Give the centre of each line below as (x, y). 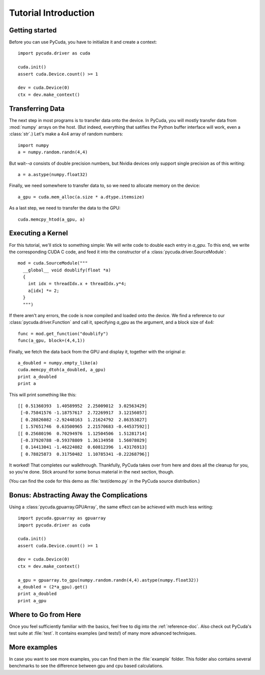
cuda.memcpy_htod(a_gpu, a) (52, 219)
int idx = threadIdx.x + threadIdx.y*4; (77, 284)
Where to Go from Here (45, 615)
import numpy (33, 145)
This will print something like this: (43, 395)
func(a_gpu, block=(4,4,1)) (52, 341)
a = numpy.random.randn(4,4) (53, 152)
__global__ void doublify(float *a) (67, 270)
